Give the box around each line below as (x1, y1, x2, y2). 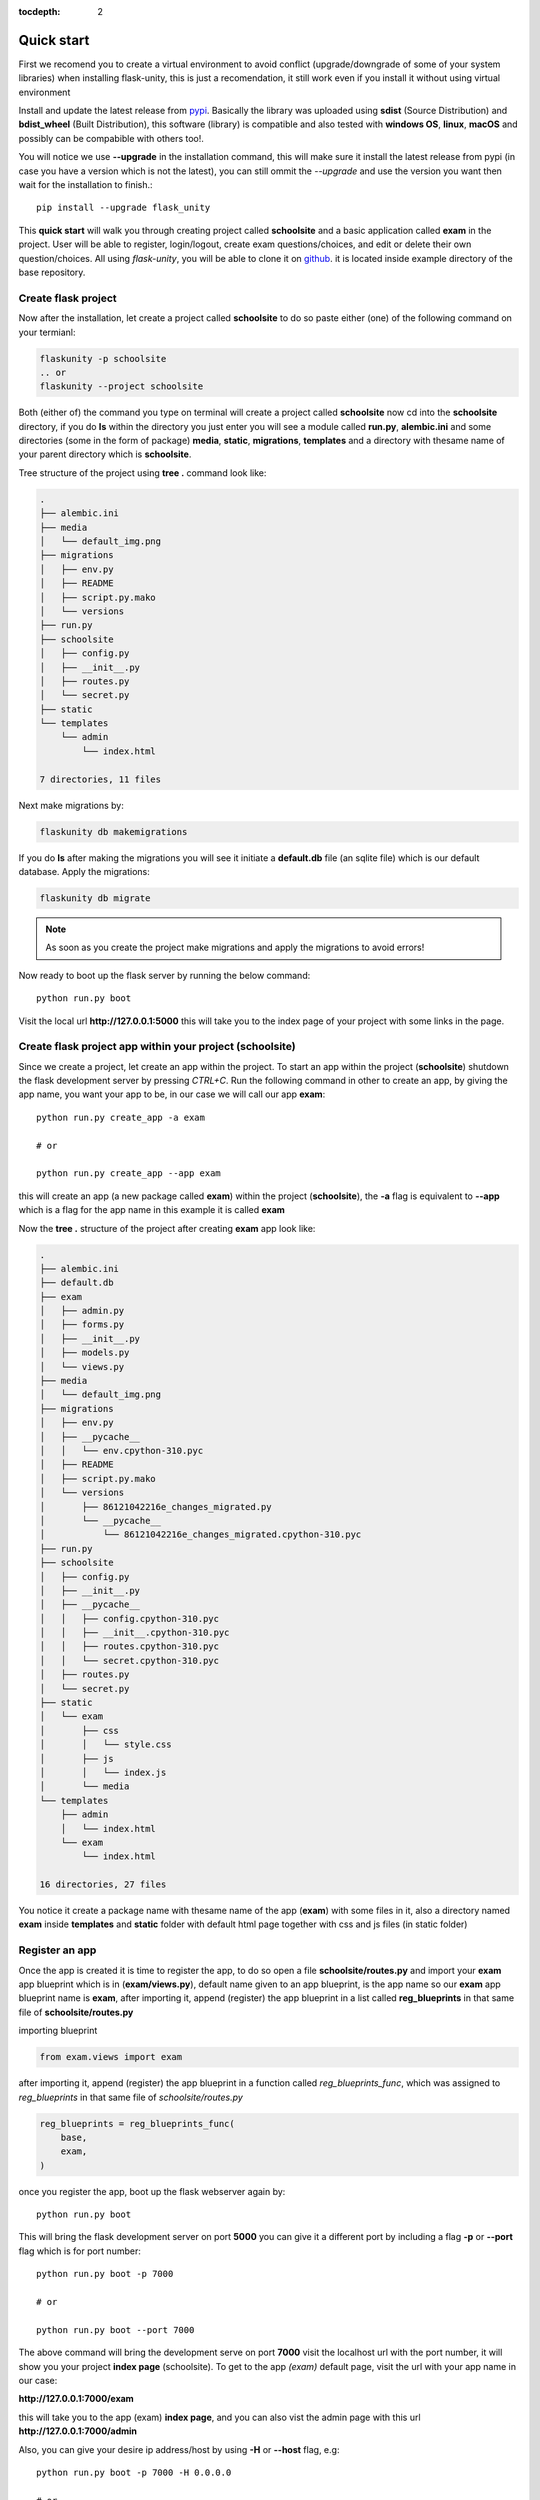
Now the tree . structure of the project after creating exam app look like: (18, 1222, 316, 1234)
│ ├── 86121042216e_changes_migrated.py (39, 1501, 272, 1512)
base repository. (18, 266, 86, 278)
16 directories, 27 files (39, 1879, 167, 1890)
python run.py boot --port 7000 (36, 2324, 195, 2335)
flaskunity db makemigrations (39, 826, 188, 837)
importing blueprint (18, 2025, 98, 2037)
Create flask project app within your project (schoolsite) (18, 1040, 296, 1054)
